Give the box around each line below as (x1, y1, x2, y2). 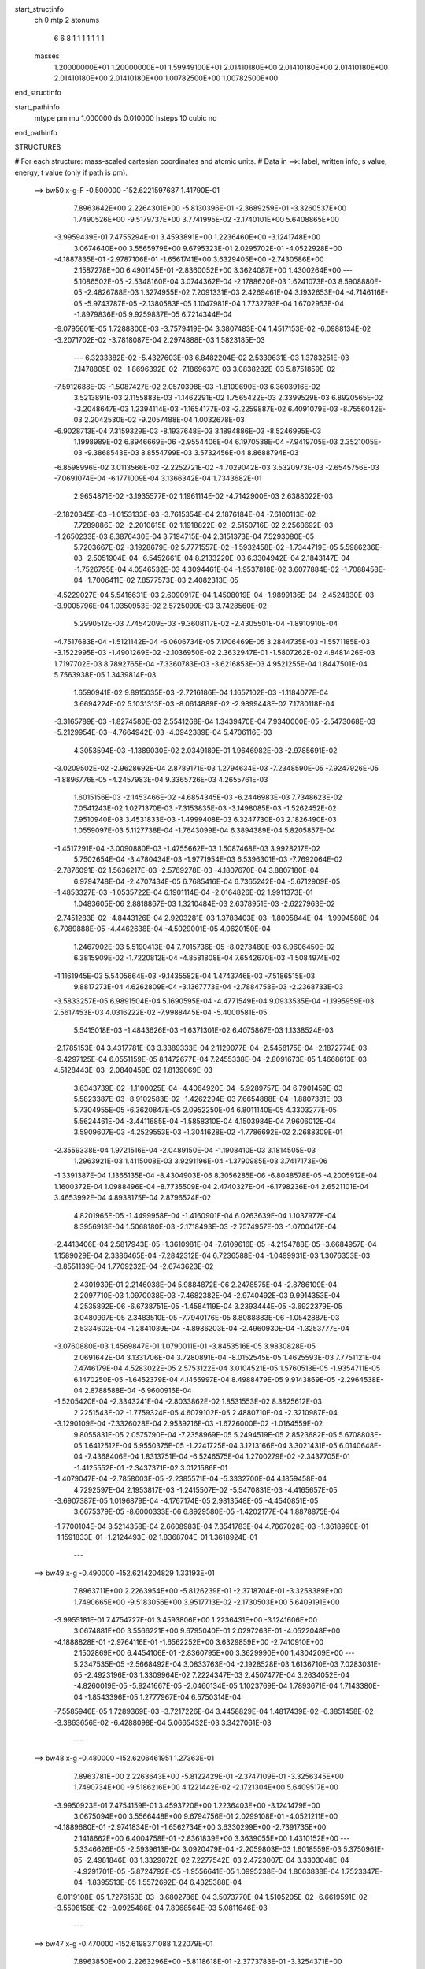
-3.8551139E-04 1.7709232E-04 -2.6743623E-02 (54, 1262, 214, 1271)
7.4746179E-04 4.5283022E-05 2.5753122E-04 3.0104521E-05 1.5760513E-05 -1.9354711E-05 (73, 1363, 381, 1374)
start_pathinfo (14, 102, 61, 112)
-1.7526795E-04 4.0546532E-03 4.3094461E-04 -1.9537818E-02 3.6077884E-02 (73, 564, 340, 574)
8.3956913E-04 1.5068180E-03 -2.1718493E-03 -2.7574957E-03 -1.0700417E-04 (73, 1222, 338, 1231)
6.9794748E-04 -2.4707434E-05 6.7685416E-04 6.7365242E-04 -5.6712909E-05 (73, 877, 341, 886)
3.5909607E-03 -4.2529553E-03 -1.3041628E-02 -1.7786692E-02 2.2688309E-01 (73, 1127, 343, 1137)
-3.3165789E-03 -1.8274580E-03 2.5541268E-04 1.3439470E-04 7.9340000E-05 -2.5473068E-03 (54, 717, 376, 726)
